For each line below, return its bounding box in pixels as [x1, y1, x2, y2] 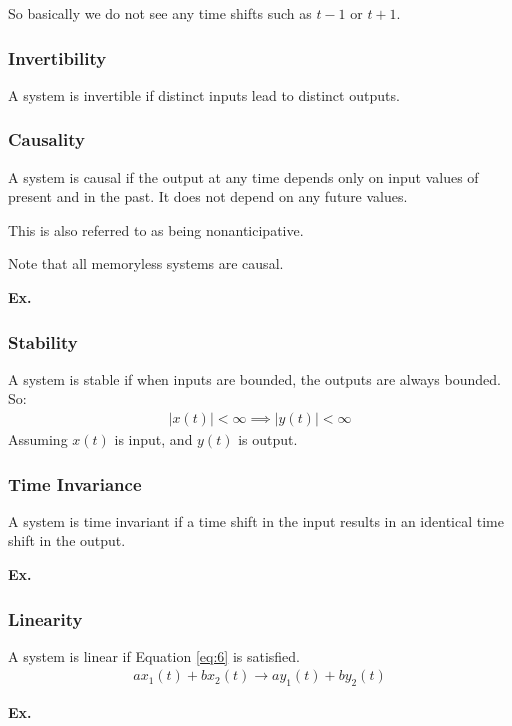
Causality [8, 127, 85, 152]
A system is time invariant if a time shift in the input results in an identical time [8, 510, 504, 531]
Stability [8, 329, 78, 354]
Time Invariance [8, 471, 142, 496]
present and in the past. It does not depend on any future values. [8, 186, 408, 207]
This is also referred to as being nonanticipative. [8, 219, 304, 240]
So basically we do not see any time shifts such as [8, 3, 312, 23]
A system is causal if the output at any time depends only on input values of [8, 166, 479, 187]
